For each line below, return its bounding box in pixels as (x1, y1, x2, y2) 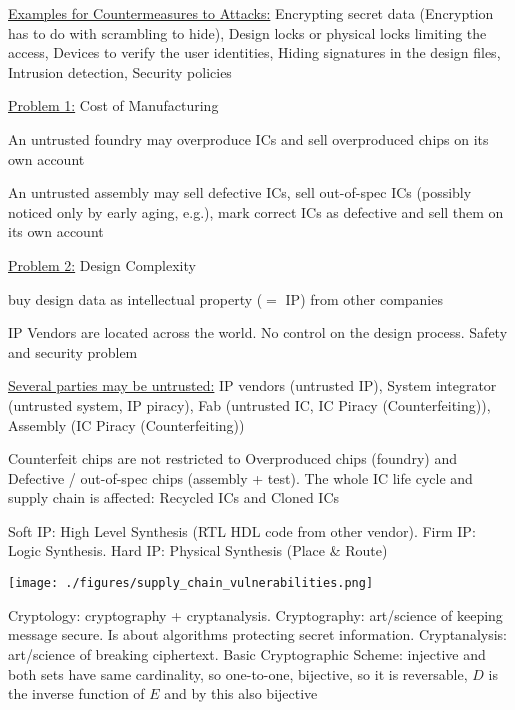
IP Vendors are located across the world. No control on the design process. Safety (8, 322, 508, 343)
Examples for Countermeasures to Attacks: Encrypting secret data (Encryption (8, 3, 494, 23)
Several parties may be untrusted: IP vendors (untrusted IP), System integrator (8, 375, 497, 396)
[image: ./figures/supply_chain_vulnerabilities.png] (8, 576, 374, 591)
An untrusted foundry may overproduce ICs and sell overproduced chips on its (8, 128, 489, 149)
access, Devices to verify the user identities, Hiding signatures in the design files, (8, 42, 501, 63)
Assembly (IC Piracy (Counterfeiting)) (8, 414, 245, 435)
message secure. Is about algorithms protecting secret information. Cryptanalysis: (8, 624, 508, 645)
